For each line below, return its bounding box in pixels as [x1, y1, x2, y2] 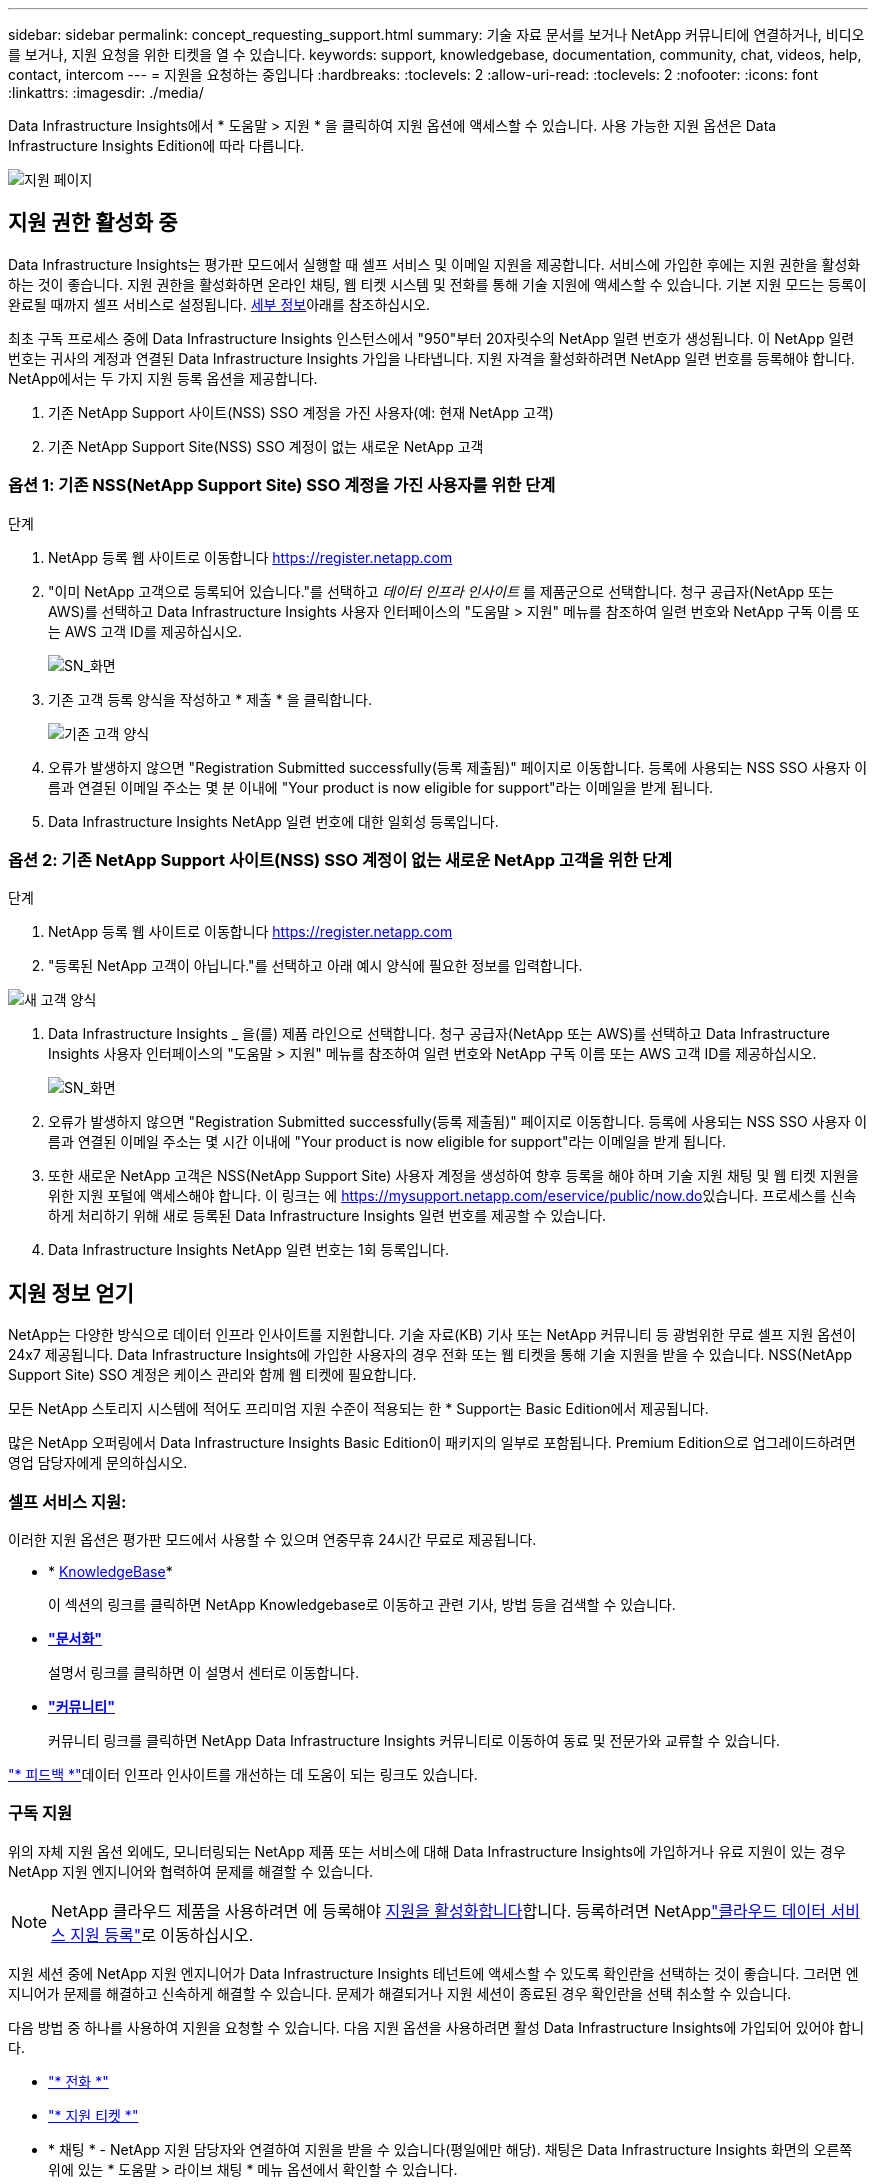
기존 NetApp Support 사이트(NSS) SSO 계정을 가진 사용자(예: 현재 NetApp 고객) [48, 403, 554, 421]
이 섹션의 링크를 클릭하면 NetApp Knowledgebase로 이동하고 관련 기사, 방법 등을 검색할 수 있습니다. [48, 1595, 676, 1613]
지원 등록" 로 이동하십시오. [70, 1924, 254, 1945]
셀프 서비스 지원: [8, 1491, 127, 1512]
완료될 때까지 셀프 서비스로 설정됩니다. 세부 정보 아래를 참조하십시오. [8, 295, 431, 313]
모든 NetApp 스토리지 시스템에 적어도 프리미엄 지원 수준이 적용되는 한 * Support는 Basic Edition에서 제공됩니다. [8, 1400, 709, 1418]
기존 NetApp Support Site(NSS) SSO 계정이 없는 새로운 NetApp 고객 [48, 437, 484, 455]
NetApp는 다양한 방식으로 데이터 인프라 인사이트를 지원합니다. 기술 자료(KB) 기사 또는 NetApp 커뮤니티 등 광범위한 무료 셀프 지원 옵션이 [8, 1326, 856, 1344]
